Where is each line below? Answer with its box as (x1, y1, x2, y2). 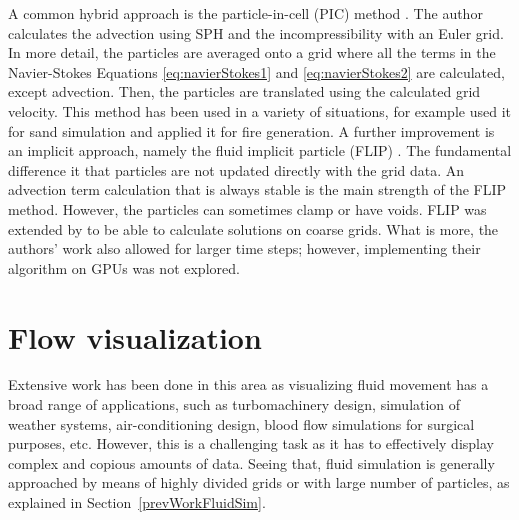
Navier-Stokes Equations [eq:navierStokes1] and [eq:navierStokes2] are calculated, (8, 61, 505, 82)
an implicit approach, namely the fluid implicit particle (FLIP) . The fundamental (8, 140, 512, 161)
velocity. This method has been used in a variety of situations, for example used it (8, 100, 511, 121)
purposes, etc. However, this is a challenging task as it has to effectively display (8, 433, 494, 454)
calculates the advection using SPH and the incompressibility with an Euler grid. (8, 22, 504, 43)
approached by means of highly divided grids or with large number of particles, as (8, 472, 510, 493)
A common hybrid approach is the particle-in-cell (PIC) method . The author (8, 3, 483, 23)
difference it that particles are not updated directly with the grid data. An (8, 159, 465, 180)
